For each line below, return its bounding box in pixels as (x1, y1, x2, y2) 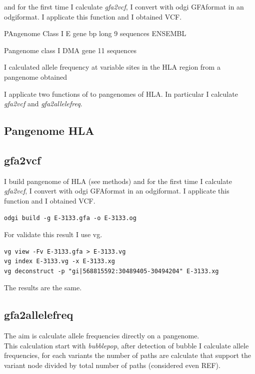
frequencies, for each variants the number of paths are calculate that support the (4, 350, 251, 360)
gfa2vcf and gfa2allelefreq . (4, 98, 82, 109)
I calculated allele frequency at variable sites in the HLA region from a (4, 62, 220, 72)
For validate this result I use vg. (4, 229, 102, 240)
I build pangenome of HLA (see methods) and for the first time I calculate (4, 175, 232, 186)
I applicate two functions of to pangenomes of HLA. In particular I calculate (4, 88, 238, 99)
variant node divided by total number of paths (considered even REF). (4, 360, 220, 370)
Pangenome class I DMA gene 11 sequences (4, 45, 137, 55)
